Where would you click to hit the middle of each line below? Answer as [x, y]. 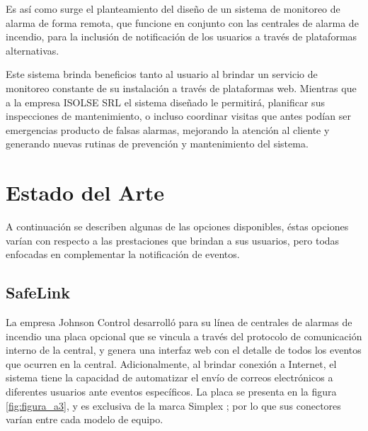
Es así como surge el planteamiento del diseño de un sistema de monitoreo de [173, 9]
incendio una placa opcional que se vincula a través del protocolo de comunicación [184, 336]
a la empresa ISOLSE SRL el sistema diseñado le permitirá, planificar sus [165, 102]
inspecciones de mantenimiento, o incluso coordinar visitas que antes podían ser [178, 116]
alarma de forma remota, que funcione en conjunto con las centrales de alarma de [182, 22]
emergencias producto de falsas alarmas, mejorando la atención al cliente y [168, 129]
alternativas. [33, 50]
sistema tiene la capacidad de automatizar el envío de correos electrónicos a [169, 377]
